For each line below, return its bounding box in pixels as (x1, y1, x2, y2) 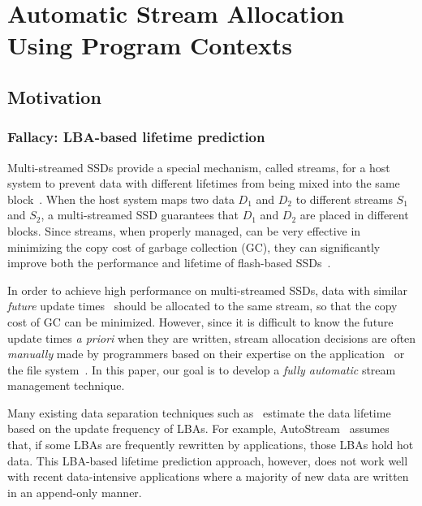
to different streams (295, 190, 393, 207)
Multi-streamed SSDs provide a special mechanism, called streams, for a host (7, 158, 390, 175)
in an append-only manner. (7, 483, 142, 500)
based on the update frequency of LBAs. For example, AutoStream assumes (7, 420, 390, 437)
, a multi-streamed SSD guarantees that (41, 206, 239, 223)
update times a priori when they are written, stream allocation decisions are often (7, 329, 416, 346)
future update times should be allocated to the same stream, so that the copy (7, 297, 398, 314)
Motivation (7, 84, 101, 109)
